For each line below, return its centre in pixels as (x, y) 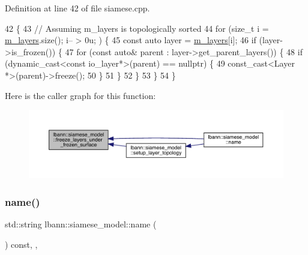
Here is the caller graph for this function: (80, 95)
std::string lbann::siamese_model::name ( (81, 224)
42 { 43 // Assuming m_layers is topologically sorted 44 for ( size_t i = (137, 28)
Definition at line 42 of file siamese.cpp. (77, 8)
